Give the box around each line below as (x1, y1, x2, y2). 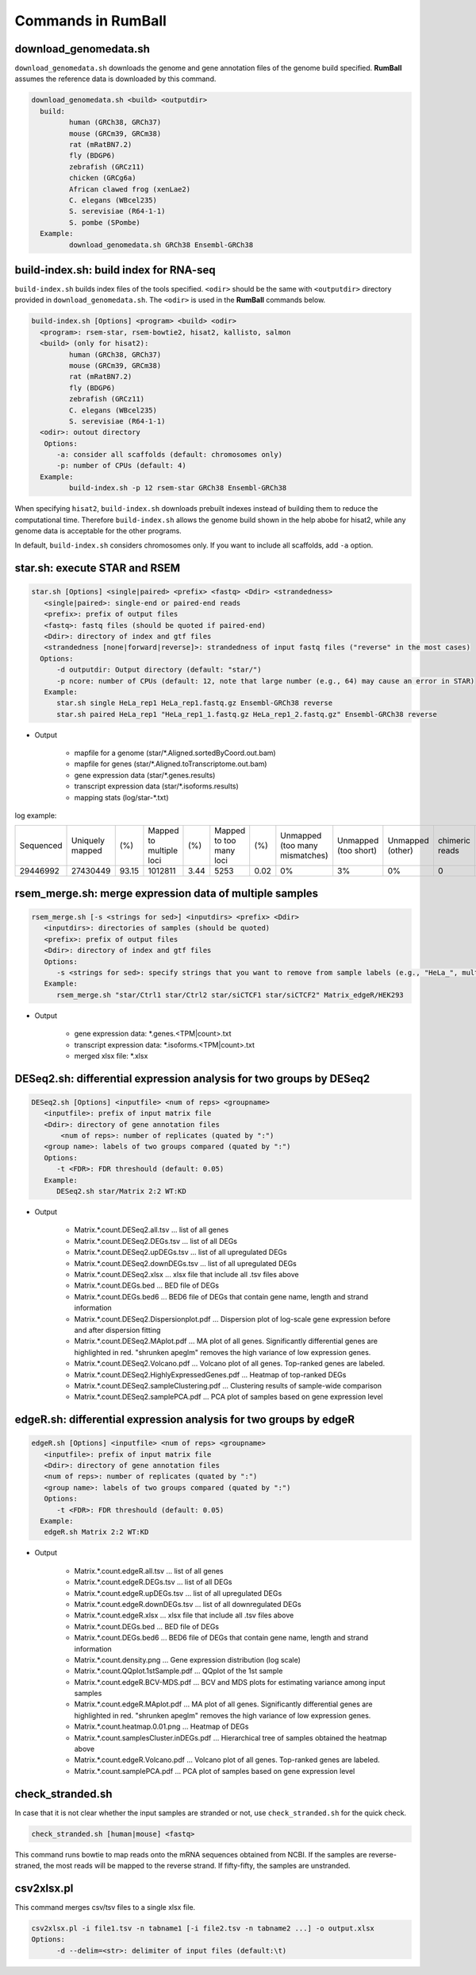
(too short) (337, 845, 377, 856)
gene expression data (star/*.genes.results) (74, 770, 216, 780)
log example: (14, 811, 57, 820)
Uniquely (71, 835, 105, 846)
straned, (14, 1861, 43, 1871)
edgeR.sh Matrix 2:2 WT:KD (44, 1528, 149, 1537)
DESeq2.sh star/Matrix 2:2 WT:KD (56, 1187, 186, 1196)
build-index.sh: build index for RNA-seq (14, 263, 216, 277)
